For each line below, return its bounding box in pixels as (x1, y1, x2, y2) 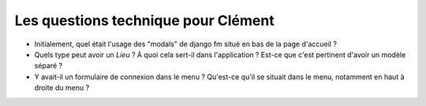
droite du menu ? (34, 83, 90, 93)
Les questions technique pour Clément (14, 12, 275, 29)
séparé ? (34, 61, 63, 71)
